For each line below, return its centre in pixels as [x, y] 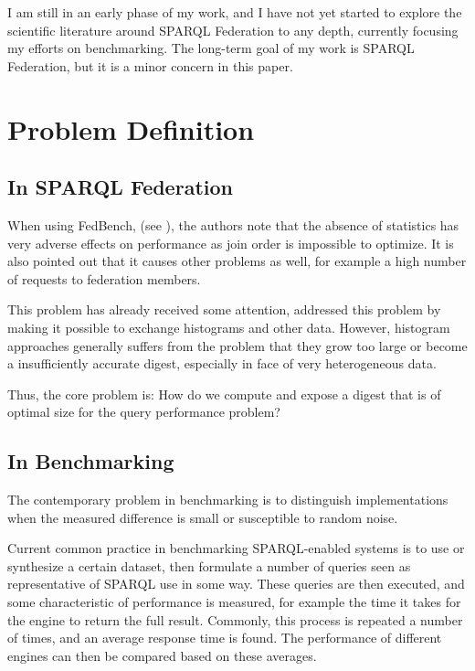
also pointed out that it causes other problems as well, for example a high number [237, 261]
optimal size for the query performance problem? [144, 412]
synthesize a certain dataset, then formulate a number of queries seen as [209, 565]
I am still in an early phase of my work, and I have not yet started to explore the [235, 12]
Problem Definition [131, 128]
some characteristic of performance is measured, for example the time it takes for [234, 602]
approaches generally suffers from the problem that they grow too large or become [237, 345]
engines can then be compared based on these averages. [162, 655]
